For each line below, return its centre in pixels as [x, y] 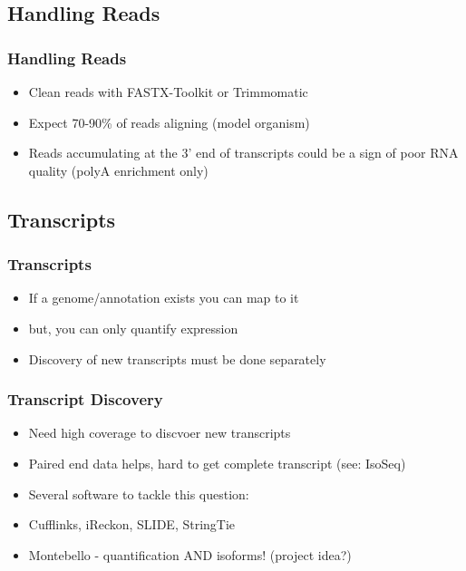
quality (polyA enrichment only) [118, 170]
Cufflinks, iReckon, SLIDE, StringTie [132, 524]
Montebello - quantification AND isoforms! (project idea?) [190, 554]
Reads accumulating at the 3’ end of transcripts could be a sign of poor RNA [243, 153]
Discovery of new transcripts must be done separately [177, 358]
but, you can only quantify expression [133, 328]
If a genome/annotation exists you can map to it [164, 298]
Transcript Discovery [85, 399]
